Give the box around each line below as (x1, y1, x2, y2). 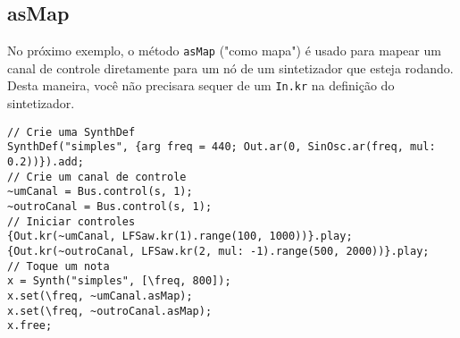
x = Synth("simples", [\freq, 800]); (7, 275, 231, 288)
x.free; (7, 319, 53, 333)
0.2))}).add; (7, 156, 84, 169)
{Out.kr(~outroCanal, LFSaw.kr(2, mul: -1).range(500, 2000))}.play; (7, 244, 430, 258)
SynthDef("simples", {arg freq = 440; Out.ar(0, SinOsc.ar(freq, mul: (7, 140, 436, 154)
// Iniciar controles (7, 215, 136, 228)
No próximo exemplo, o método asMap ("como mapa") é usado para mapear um (7, 41, 441, 60)
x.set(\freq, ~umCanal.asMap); (7, 289, 193, 302)
